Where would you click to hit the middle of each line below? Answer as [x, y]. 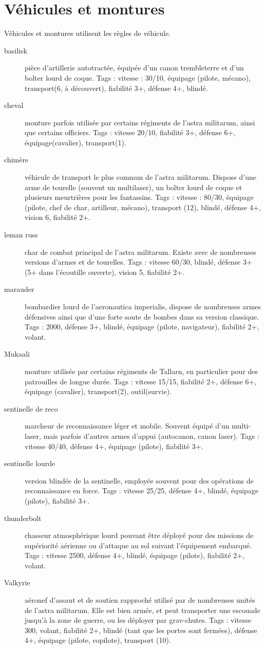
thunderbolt [23, 518]
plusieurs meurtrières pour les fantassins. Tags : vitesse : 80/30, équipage [139, 197]
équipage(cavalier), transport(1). [75, 142]
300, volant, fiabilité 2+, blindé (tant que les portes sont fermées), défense [141, 630]
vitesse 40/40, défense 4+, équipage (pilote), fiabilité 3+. [114, 446]
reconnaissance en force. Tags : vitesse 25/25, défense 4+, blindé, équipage [142, 490]
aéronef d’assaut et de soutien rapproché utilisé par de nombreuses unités [140, 600]
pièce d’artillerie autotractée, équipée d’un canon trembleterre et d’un [134, 68]
